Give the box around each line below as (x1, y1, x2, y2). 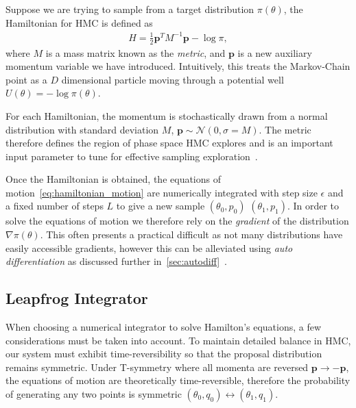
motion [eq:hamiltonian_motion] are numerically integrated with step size (5, 185, 318, 199)
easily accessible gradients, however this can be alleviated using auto (5, 240, 293, 255)
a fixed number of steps (5, 199, 104, 213)
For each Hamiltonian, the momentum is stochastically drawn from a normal (5, 108, 328, 123)
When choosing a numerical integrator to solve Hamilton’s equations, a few (5, 320, 322, 334)
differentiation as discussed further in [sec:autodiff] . (5, 254, 227, 268)
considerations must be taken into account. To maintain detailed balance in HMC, (5, 333, 351, 347)
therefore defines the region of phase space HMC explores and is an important (5, 136, 333, 150)
